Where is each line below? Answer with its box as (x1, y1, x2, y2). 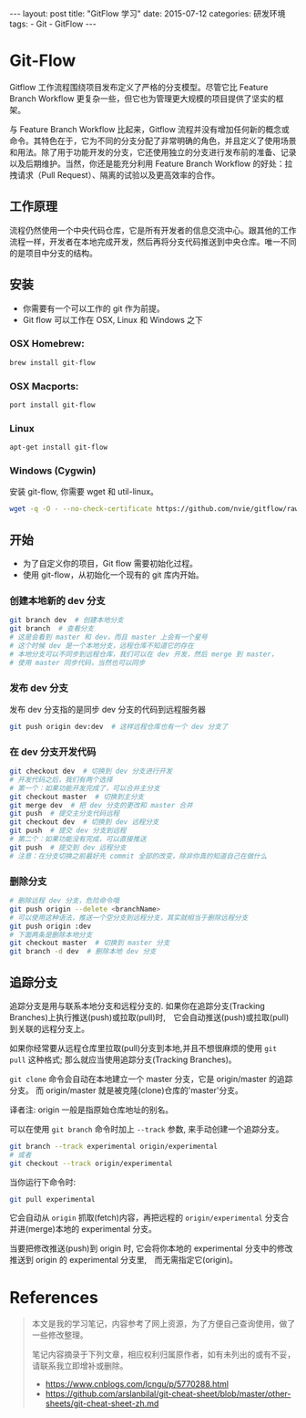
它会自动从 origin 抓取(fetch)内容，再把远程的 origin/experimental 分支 (9, 1212, 281, 1224)
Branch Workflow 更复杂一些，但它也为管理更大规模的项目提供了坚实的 (9, 93, 276, 104)
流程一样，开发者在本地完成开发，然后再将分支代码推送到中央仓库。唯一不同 (9, 235, 297, 247)
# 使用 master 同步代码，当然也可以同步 (9, 658, 146, 667)
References (9, 1287, 98, 1308)
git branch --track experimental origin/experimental (9, 1142, 219, 1151)
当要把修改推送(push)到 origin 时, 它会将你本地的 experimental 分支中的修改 (9, 1243, 293, 1254)
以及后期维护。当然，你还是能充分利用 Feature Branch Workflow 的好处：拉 (9, 158, 293, 169)
